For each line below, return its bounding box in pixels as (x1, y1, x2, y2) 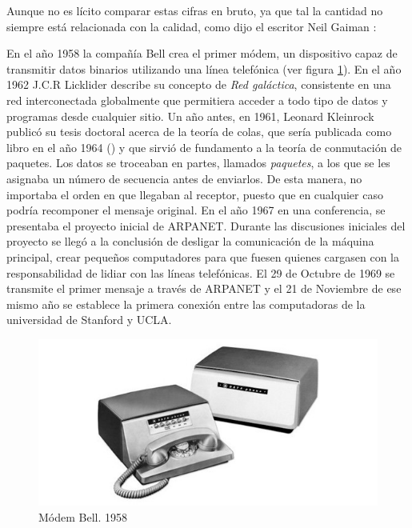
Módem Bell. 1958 (38, 508, 128, 525)
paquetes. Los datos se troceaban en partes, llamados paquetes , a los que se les (6, 154, 390, 171)
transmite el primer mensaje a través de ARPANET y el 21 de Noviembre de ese (6, 280, 402, 297)
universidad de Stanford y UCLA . (6, 311, 172, 328)
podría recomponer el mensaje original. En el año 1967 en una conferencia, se (6, 202, 386, 218)
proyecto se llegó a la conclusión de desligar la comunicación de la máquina (6, 233, 374, 250)
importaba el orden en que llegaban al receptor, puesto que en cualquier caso (6, 186, 383, 202)
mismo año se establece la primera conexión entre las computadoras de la (6, 295, 366, 312)
